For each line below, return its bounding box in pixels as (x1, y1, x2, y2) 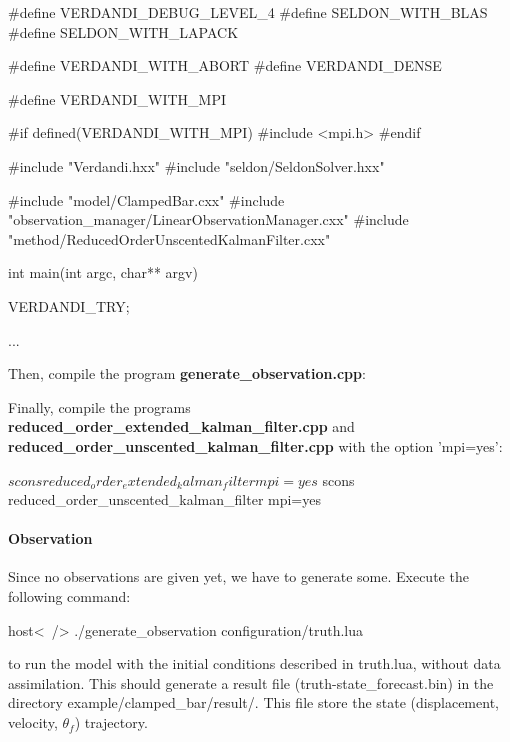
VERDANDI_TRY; (8, 295, 130, 316)
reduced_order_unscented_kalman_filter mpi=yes (8, 489, 321, 510)
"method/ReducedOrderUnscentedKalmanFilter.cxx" (8, 228, 331, 249)
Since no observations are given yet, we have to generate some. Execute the (8, 566, 469, 587)
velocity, (8, 712, 58, 733)
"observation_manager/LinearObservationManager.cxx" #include (8, 209, 409, 230)
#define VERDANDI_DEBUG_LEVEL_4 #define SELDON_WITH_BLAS (8, 2, 488, 22)
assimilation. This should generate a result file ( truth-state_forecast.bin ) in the (8, 672, 494, 693)
